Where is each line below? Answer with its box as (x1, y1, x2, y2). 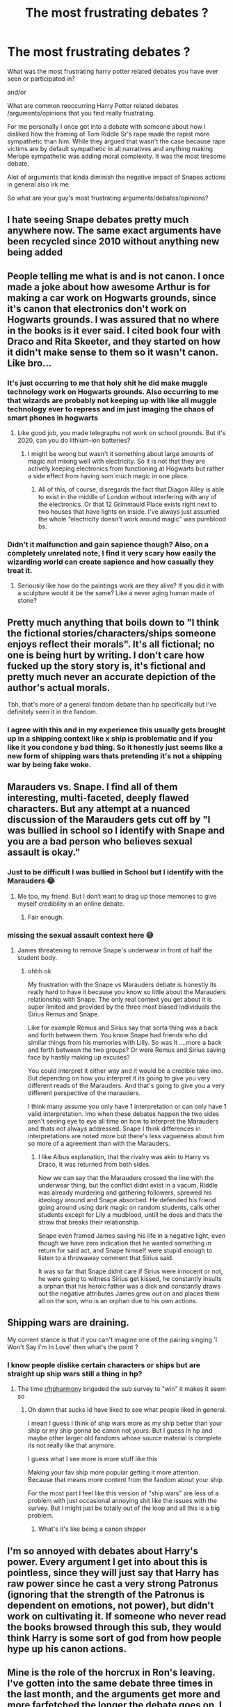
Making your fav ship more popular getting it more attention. (27, 1468, 200, 1477)
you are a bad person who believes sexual (7, 835, 193, 847)
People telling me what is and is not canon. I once (7, 270, 225, 282)
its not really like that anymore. (27, 1441, 116, 1449)
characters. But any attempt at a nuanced (7, 803, 191, 815)
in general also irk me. (7, 180, 71, 189)
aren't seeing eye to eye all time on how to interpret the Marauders (27, 1117, 219, 1126)
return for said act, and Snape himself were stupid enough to (38, 1246, 213, 1254)
